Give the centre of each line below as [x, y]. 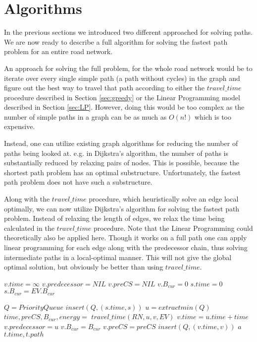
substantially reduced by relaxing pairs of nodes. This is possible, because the [122, 163]
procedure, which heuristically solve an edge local [164, 199]
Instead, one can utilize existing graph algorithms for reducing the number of [121, 143]
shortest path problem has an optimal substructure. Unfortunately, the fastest [122, 172]
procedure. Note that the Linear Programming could [173, 228]
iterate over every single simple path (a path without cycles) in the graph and [122, 78]
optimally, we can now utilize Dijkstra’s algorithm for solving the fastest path [122, 208]
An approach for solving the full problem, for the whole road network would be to [128, 68]
